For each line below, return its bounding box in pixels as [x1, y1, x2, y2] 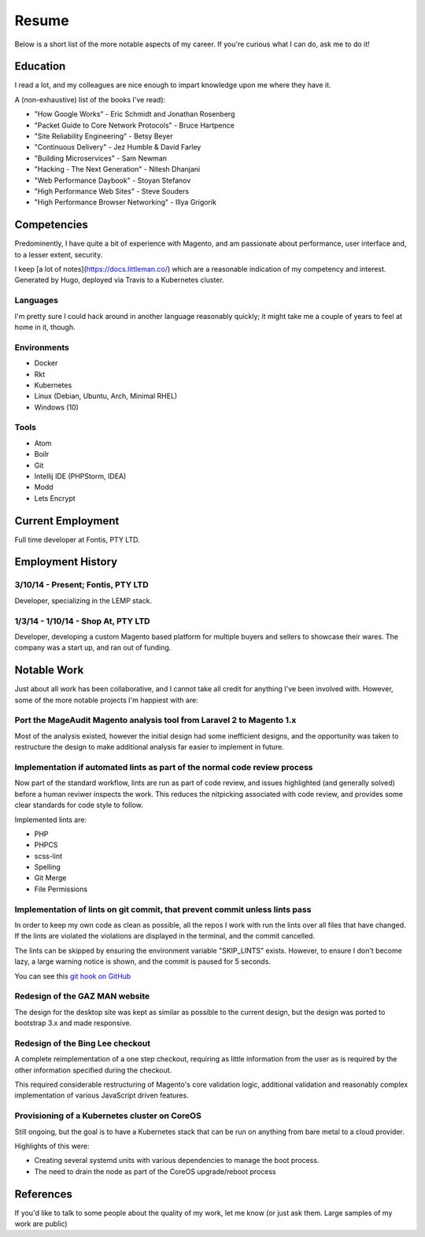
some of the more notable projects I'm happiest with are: [14, 695, 198, 705]
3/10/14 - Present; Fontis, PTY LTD [14, 580, 149, 591]
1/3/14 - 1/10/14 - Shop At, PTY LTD [14, 615, 150, 626]
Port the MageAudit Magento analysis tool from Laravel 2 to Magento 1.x [14, 715, 297, 726]
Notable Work [14, 664, 84, 677]
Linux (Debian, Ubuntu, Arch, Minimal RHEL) [34, 391, 178, 401]
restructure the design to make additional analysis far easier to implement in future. [14, 743, 285, 752]
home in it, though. [14, 322, 76, 331]
